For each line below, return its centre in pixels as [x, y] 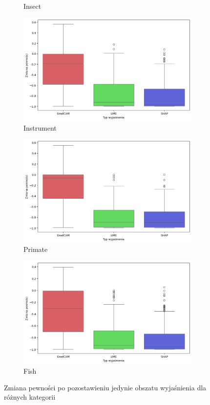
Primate [36, 249]
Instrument [40, 127]
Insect [32, 6]
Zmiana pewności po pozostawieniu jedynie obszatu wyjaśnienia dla [105, 387]
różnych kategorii [30, 397]
